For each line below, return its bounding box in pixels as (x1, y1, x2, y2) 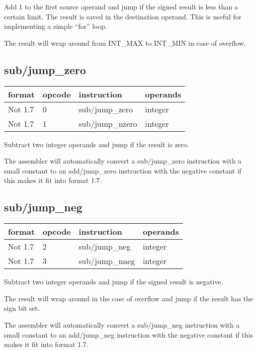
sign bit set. (4, 303, 40, 313)
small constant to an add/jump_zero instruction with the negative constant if (4, 165, 242, 175)
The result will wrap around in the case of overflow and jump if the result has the (4, 293, 254, 303)
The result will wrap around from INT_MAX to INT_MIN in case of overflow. (4, 37, 246, 48)
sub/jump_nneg (79, 255, 135, 267)
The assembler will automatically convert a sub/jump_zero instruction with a (4, 156, 242, 166)
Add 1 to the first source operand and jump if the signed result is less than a (4, 1, 238, 11)
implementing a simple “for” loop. (4, 21, 107, 31)
